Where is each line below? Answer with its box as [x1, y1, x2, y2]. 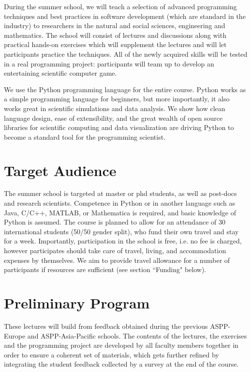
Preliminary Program [4, 292, 150, 312]
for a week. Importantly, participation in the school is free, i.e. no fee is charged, [4, 236, 242, 246]
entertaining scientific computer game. [4, 68, 117, 78]
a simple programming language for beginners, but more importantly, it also [4, 94, 230, 104]
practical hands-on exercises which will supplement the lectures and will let [4, 39, 227, 49]
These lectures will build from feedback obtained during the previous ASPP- [4, 321, 231, 331]
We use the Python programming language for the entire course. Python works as [4, 84, 246, 94]
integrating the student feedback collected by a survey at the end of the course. [4, 359, 239, 369]
